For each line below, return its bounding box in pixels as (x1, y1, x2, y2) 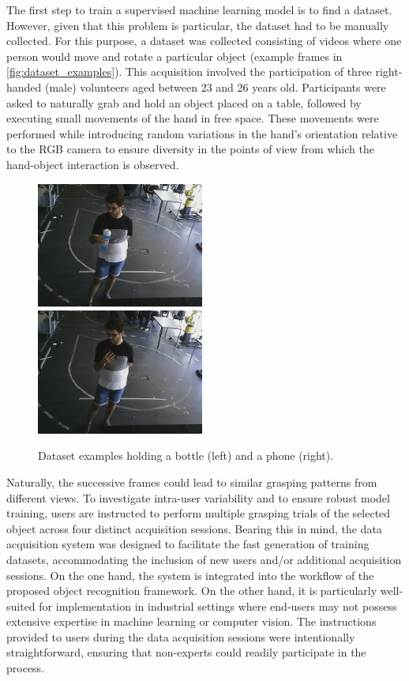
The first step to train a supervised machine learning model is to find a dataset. (6, 2, 392, 17)
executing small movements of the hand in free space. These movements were (6, 110, 379, 126)
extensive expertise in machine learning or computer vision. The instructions (6, 613, 377, 630)
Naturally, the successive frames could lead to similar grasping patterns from (6, 473, 377, 490)
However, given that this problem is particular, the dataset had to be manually (6, 17, 389, 33)
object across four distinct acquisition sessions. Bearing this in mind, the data (6, 520, 382, 536)
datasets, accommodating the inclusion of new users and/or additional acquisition (6, 551, 402, 567)
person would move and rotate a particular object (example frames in (6, 47, 343, 64)
